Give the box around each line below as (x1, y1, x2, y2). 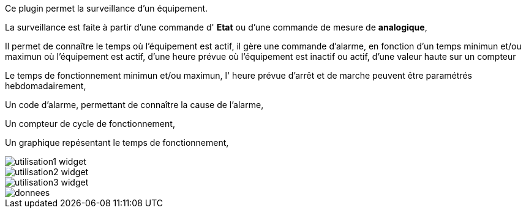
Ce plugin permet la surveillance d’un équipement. (5, 3, 208, 13)
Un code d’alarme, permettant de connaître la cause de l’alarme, (5, 99, 264, 110)
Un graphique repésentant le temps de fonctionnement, (5, 137, 229, 148)
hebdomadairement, (5, 81, 86, 91)
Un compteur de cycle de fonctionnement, (5, 118, 175, 129)
